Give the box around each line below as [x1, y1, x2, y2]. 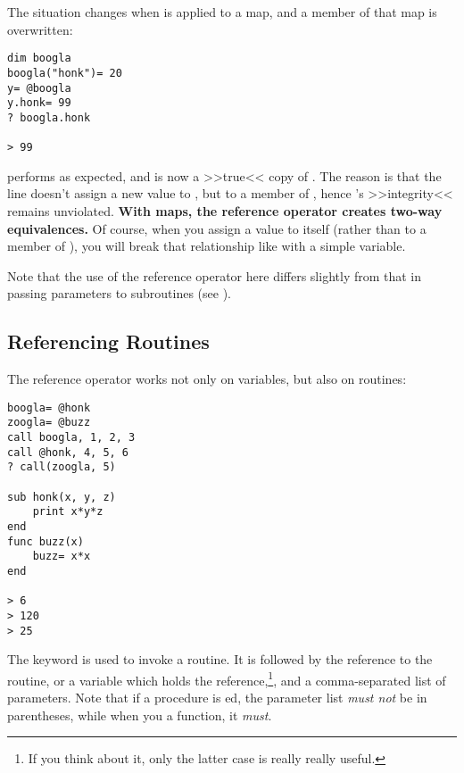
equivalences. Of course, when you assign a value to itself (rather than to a [7, 219, 427, 237]
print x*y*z [32, 505, 104, 519]
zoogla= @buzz [7, 416, 91, 429]
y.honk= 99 [7, 96, 71, 110]
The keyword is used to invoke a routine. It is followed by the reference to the [7, 650, 433, 669]
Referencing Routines [7, 328, 210, 355]
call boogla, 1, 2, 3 [7, 431, 136, 445]
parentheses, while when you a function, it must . [7, 705, 272, 724]
